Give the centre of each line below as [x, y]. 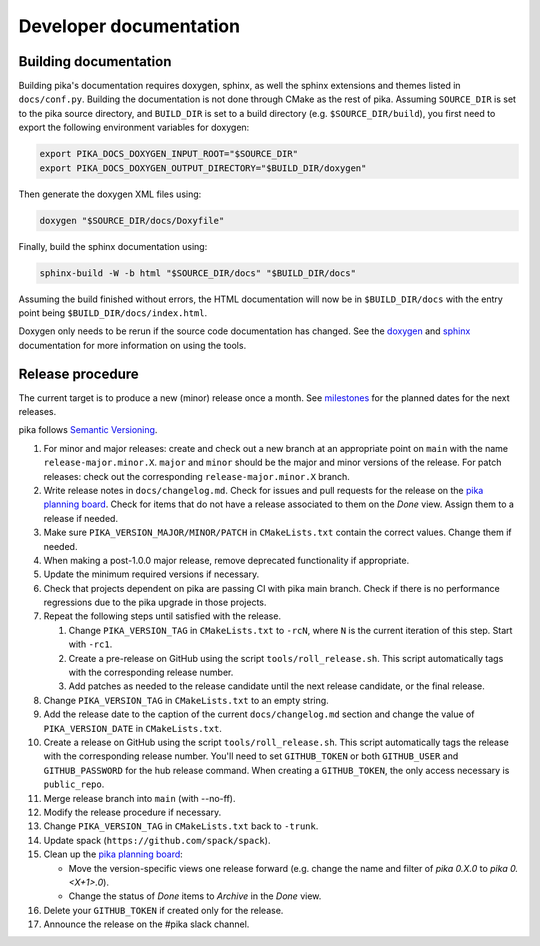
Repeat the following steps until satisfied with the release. [162, 616]
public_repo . [74, 784]
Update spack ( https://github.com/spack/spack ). [157, 840]
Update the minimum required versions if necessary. [151, 574]
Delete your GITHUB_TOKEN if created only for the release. [163, 910]
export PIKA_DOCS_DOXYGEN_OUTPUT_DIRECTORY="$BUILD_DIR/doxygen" [203, 168]
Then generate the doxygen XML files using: [110, 194]
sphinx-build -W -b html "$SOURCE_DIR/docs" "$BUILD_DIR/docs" [198, 273]
